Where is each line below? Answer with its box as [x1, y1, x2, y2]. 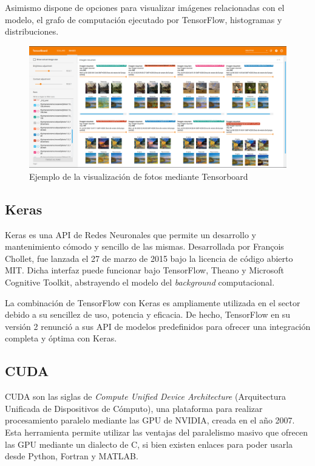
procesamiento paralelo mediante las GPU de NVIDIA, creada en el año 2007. [5, 414, 295, 427]
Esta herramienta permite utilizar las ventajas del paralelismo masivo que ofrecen [5, 425, 308, 438]
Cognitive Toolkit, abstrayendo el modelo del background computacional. [5, 275, 275, 288]
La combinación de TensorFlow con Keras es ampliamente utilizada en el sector [5, 296, 300, 309]
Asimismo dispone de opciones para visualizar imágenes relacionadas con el [5, 1, 285, 13]
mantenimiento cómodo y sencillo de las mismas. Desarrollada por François [5, 240, 284, 253]
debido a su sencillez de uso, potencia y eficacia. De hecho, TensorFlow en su [5, 308, 291, 321]
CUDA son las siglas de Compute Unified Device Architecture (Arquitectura [5, 390, 286, 403]
